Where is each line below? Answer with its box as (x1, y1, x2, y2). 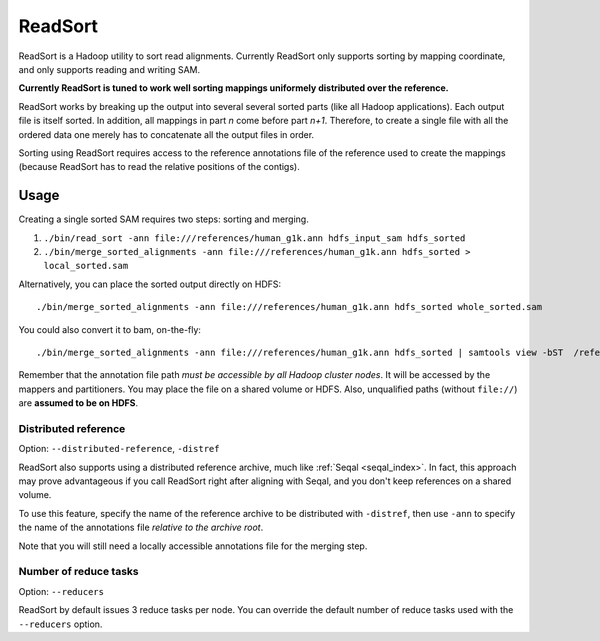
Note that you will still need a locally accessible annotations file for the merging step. (18, 540, 368, 552)
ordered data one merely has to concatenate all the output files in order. (18, 128, 315, 140)
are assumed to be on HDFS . (18, 397, 139, 409)
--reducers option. (18, 618, 103, 630)
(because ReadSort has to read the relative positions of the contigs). (18, 161, 300, 173)
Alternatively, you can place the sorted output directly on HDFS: (18, 278, 282, 290)
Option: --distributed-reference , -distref (18, 443, 220, 455)
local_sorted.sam (43, 260, 129, 272)
